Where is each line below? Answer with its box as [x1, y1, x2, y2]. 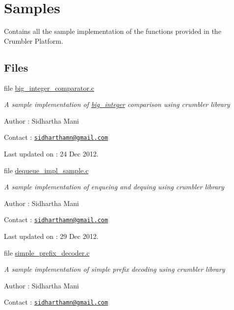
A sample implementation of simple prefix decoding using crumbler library [4, 264, 225, 274]
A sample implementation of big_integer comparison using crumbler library [4, 99, 230, 109]
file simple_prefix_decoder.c [4, 247, 90, 258]
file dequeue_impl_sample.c [4, 165, 89, 175]
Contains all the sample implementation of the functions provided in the [4, 26, 221, 36]
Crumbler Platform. [4, 35, 63, 46]
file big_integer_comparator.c [4, 82, 95, 93]
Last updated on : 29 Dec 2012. [4, 231, 99, 241]
